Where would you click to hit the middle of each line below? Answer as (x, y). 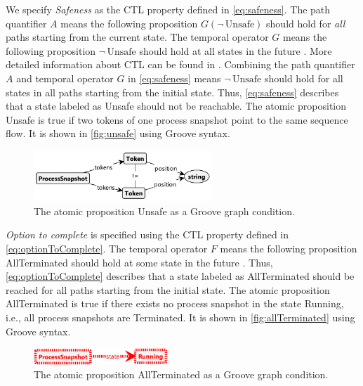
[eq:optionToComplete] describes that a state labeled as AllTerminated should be (180, 276)
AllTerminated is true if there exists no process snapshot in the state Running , (175, 303)
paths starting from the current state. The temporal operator (137, 37)
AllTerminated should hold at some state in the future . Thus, (139, 262)
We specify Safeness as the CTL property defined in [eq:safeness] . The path (168, 9)
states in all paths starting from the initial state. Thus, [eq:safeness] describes (172, 92)
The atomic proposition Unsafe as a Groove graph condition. (164, 211)
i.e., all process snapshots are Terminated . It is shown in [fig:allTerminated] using (180, 317)
